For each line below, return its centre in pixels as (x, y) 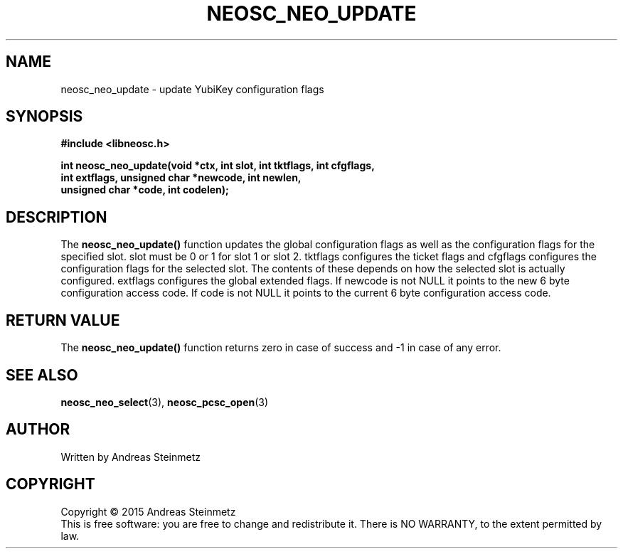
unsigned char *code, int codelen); (145, 190)
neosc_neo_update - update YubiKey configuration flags (192, 89)
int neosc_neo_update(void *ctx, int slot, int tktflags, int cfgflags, (218, 166)
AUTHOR (38, 430)
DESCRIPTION (57, 217)
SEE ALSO (42, 375)
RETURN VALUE (63, 320)
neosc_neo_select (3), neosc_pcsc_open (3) (165, 402)
